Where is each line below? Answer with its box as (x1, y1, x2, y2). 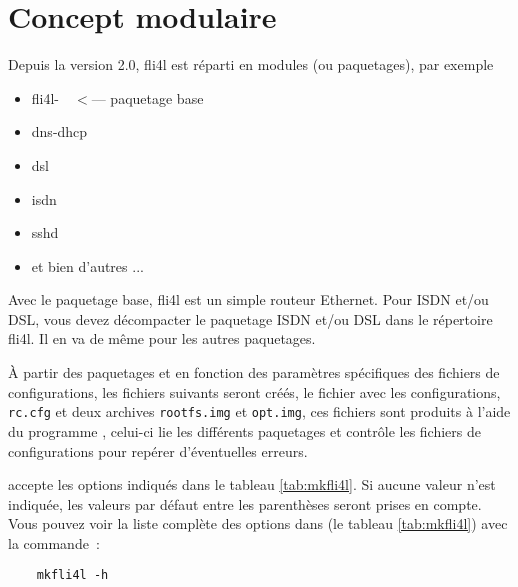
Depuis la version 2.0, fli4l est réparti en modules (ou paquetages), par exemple (8, 54, 494, 75)
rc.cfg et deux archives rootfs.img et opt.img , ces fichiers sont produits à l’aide (8, 401, 511, 422)
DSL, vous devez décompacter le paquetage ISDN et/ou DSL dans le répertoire (8, 308, 493, 329)
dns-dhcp (31, 121, 88, 142)
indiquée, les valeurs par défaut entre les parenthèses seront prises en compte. (8, 493, 482, 514)
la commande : (8, 532, 100, 553)
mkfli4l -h (36, 568, 109, 583)
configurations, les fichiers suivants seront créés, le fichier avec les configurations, (8, 381, 501, 402)
